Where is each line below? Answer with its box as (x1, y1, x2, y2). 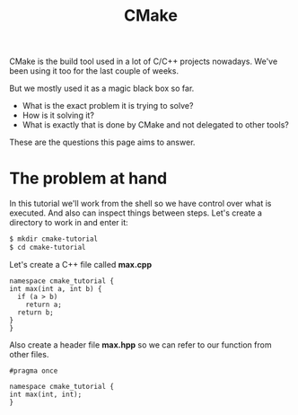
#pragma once (9, 366, 58, 375)
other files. (9, 349, 49, 359)
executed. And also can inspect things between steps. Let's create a (9, 207, 263, 218)
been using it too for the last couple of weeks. (9, 66, 180, 76)
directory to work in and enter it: (9, 217, 128, 228)
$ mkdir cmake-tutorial (9, 234, 99, 243)
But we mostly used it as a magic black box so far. (9, 83, 195, 94)
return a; (25, 300, 63, 309)
